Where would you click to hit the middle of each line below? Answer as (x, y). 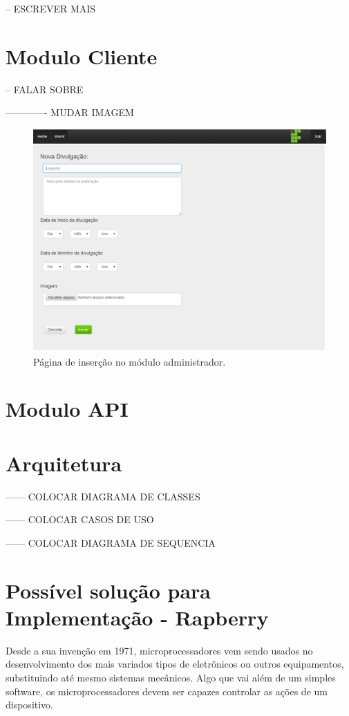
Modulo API (67, 409)
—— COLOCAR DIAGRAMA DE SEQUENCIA (111, 542)
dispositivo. (30, 705)
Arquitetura (64, 463)
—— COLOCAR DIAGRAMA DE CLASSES (103, 496)
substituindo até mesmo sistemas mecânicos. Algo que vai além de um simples (171, 678)
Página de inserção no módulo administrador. (130, 361)
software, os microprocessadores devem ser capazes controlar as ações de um (167, 691)
